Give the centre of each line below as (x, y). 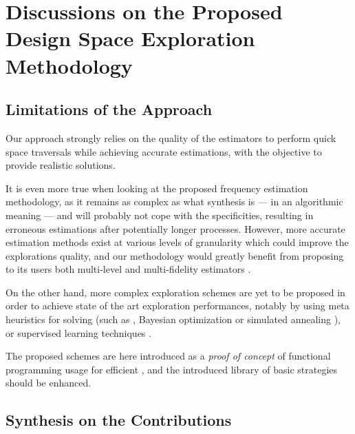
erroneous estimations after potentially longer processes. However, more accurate (175, 228)
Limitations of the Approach (109, 109)
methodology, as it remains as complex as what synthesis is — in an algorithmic (174, 201)
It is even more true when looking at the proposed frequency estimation (157, 188)
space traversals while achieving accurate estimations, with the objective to (164, 151)
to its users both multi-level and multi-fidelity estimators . (128, 269)
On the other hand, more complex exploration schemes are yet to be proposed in (175, 292)
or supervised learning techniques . (78, 332)
